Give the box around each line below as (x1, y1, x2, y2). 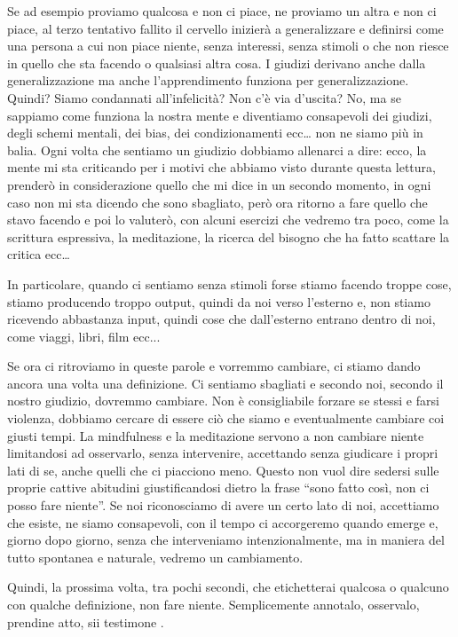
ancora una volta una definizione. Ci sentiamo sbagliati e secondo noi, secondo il (7, 374, 444, 392)
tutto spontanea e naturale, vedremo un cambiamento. (7, 547, 304, 566)
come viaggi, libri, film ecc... (7, 326, 161, 345)
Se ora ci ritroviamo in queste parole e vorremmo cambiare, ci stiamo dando (7, 357, 421, 375)
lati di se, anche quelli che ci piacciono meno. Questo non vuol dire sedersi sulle (7, 460, 439, 479)
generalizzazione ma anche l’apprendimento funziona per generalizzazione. (7, 71, 409, 90)
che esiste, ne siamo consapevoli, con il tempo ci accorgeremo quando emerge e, (7, 513, 438, 531)
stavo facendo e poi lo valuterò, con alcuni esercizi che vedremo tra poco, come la (7, 210, 449, 229)
